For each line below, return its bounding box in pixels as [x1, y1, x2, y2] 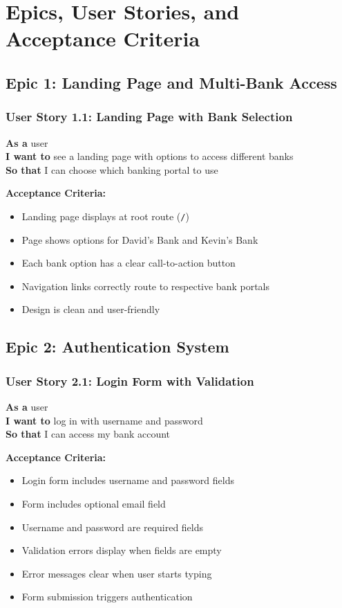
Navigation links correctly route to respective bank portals [21, 278, 270, 293]
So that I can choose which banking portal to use [6, 162, 218, 177]
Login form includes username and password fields [21, 473, 234, 488]
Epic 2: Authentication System [6, 336, 229, 357]
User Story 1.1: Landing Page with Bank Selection [6, 108, 293, 125]
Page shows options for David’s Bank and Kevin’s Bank [21, 232, 258, 247]
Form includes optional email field [21, 496, 166, 510]
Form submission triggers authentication [21, 589, 193, 604]
